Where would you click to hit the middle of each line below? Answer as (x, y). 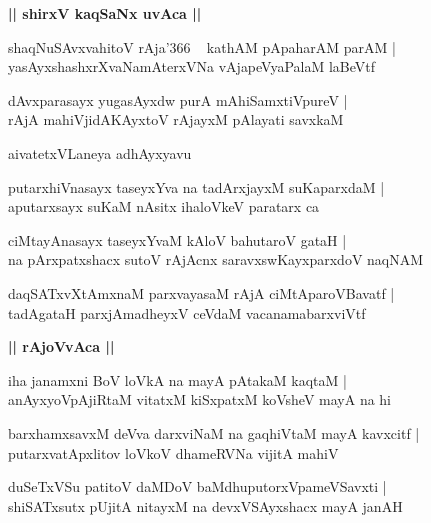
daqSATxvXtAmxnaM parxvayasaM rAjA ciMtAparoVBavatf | (201, 292)
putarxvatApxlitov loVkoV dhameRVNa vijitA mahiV (173, 452)
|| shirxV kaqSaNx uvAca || (105, 13)
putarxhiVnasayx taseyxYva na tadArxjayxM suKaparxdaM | (196, 186)
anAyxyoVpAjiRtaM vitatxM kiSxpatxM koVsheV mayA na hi (200, 399)
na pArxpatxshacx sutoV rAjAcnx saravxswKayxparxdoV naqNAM (216, 259)
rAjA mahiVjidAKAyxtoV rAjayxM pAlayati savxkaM (176, 119)
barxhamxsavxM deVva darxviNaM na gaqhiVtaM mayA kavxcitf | (214, 432)
